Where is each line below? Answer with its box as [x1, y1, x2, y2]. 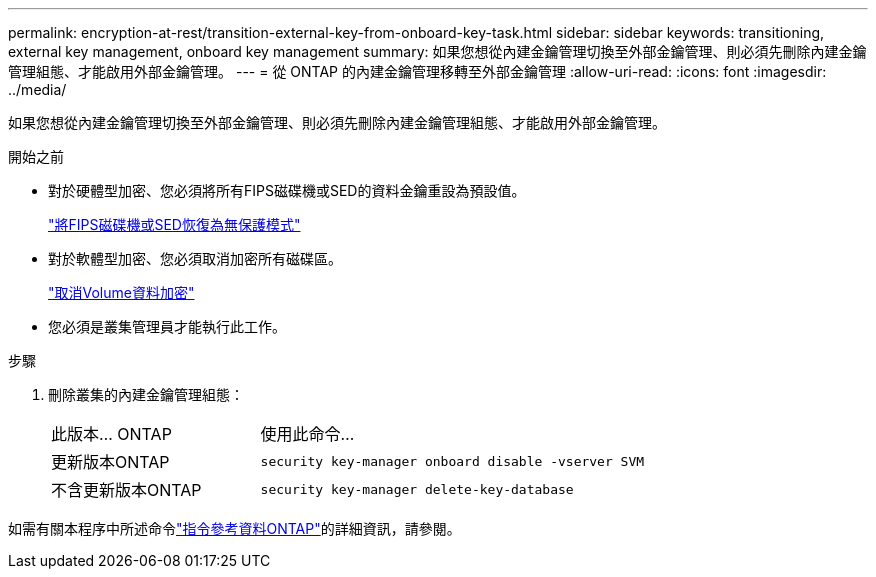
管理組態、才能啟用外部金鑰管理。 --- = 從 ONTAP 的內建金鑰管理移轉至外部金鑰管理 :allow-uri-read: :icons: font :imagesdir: [8, 63, 827, 80]
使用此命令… [260, 424, 355, 444]
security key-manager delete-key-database [260, 481, 574, 497]
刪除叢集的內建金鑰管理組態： [48, 386, 244, 403]
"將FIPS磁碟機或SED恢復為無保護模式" [48, 216, 301, 233]
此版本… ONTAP [51, 424, 172, 444]
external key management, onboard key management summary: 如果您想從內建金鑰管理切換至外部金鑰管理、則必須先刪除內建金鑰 [8, 43, 867, 60]
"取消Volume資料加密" [48, 284, 195, 301]
